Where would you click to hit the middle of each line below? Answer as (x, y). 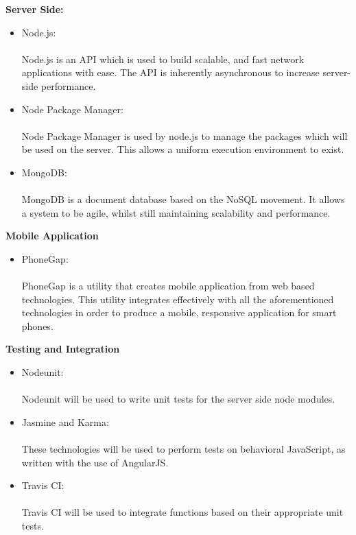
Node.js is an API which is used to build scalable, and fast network (163, 59)
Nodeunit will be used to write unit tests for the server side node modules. (178, 399)
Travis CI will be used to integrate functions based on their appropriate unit (182, 512)
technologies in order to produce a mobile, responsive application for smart (179, 312)
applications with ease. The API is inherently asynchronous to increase (170, 72)
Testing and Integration (63, 349)
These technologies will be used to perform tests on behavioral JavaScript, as (183, 449)
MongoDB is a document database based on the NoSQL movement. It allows (183, 199)
